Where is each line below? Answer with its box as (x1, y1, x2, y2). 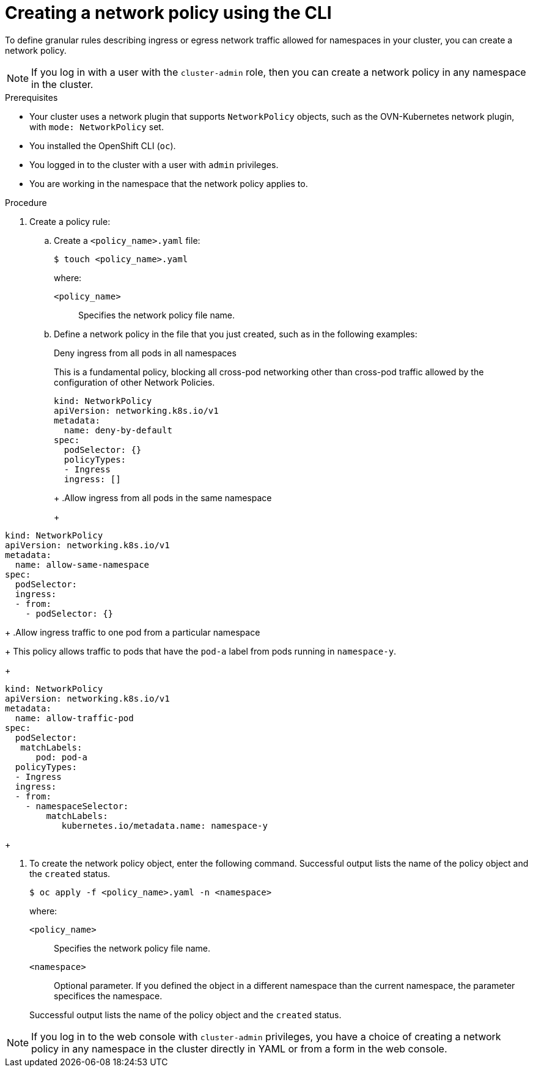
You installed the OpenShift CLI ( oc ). (29, 140, 176, 151)
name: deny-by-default (64, 425, 172, 435)
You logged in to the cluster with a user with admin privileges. (29, 159, 279, 170)
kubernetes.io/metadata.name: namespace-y (61, 820, 268, 831)
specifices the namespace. (54, 990, 163, 1001)
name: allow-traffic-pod (15, 713, 134, 723)
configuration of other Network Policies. (54, 376, 215, 387)
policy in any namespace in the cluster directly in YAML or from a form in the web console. (31, 1042, 447, 1055)
